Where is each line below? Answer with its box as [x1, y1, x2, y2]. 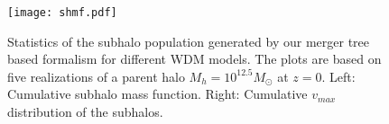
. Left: [321, 66, 356, 85]
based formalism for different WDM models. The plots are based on [7, 49, 382, 68]
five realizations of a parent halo [7, 66, 185, 85]
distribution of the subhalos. [7, 102, 163, 121]
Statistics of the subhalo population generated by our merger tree [7, 31, 370, 50]
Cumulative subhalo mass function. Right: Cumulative [7, 84, 308, 103]
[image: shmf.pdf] [7, 6, 117, 19]
